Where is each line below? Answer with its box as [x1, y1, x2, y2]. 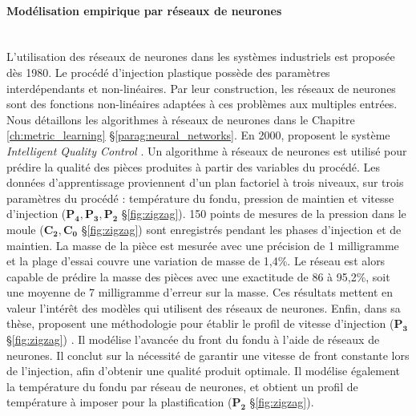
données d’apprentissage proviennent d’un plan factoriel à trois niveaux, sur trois [6, 174, 404, 191]
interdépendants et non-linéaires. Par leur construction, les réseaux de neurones [6, 79, 396, 96]
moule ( [6, 220, 44, 237]
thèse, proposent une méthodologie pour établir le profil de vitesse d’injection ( [6, 315, 394, 332]
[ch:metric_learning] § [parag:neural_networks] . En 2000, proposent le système [6, 127, 390, 143]
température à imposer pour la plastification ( [6, 394, 232, 410]
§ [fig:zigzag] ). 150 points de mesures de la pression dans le [121, 205, 406, 222]
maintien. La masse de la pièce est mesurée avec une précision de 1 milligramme [6, 236, 399, 253]
